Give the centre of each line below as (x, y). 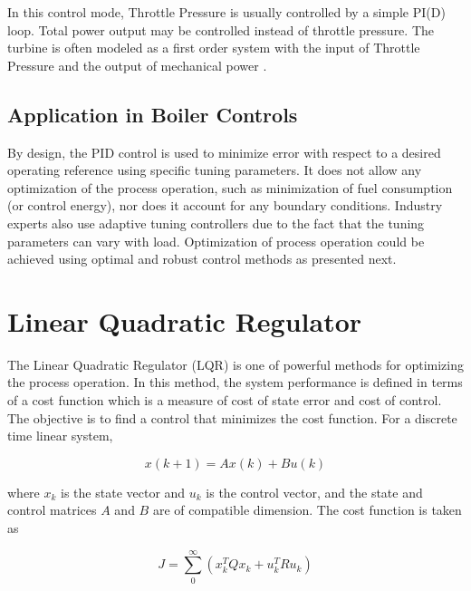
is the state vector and (123, 492)
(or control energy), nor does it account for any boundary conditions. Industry (225, 205)
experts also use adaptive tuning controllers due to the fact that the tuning (216, 223)
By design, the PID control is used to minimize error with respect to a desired (224, 152)
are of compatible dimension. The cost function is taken (307, 510)
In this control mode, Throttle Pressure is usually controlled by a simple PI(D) (226, 12)
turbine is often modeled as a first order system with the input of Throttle (214, 48)
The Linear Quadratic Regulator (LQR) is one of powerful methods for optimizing (235, 364)
